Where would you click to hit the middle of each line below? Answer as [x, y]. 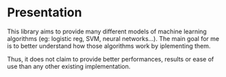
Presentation [45, 13]
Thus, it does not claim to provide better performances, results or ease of [111, 59]
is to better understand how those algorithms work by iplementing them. [109, 46]
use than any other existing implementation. [69, 66]
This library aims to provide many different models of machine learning [107, 31]
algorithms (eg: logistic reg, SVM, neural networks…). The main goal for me [113, 38]
